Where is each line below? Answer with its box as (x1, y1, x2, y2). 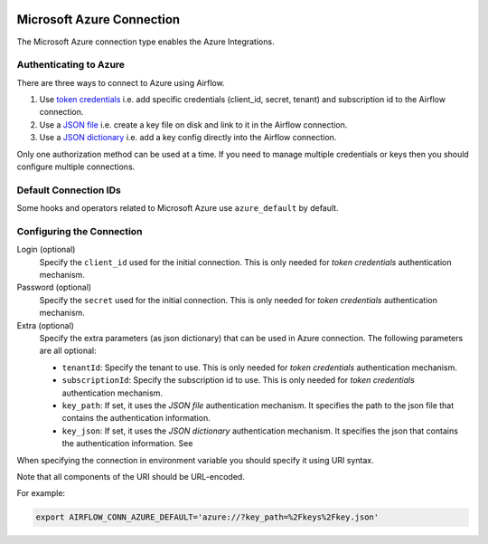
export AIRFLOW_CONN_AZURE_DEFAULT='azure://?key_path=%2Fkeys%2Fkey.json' (35, 512, 380, 522)
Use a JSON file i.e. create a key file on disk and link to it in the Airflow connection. (39, 119, 348, 130)
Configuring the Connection (16, 224, 143, 237)
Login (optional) (16, 244, 76, 255)
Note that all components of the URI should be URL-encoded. (16, 471, 246, 482)
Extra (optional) (16, 320, 74, 330)
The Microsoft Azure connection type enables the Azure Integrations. (16, 36, 275, 47)
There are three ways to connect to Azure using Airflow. (16, 77, 225, 88)
